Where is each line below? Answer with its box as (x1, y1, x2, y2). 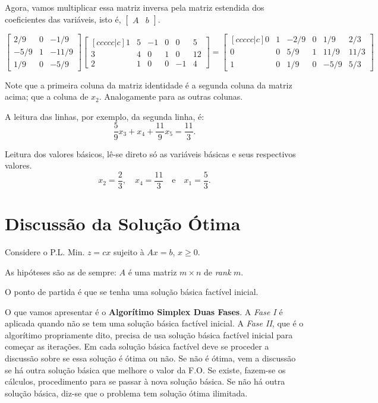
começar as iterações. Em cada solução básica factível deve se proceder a (5, 340, 269, 353)
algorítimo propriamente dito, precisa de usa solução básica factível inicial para (5, 328, 293, 341)
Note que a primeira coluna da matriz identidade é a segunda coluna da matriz (5, 78, 292, 91)
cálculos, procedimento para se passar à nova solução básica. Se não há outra (5, 375, 285, 388)
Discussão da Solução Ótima (5, 211, 241, 235)
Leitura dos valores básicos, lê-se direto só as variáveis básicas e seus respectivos (5, 147, 296, 160)
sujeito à (113, 245, 144, 258)
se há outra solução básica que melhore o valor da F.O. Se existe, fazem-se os (5, 363, 286, 376)
